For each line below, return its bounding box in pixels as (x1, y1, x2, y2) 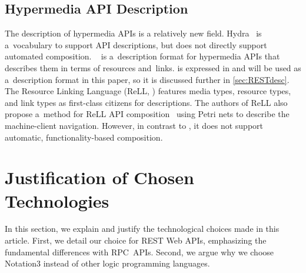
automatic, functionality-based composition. (5, 131, 163, 143)
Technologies (5, 188, 109, 212)
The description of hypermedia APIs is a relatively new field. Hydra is (5, 27, 262, 39)
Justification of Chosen (5, 165, 194, 189)
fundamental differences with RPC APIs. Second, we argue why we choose (5, 245, 274, 258)
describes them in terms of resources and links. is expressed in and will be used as (5, 61, 301, 74)
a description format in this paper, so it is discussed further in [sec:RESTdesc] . (5, 73, 290, 85)
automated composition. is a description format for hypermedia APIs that (5, 50, 280, 62)
